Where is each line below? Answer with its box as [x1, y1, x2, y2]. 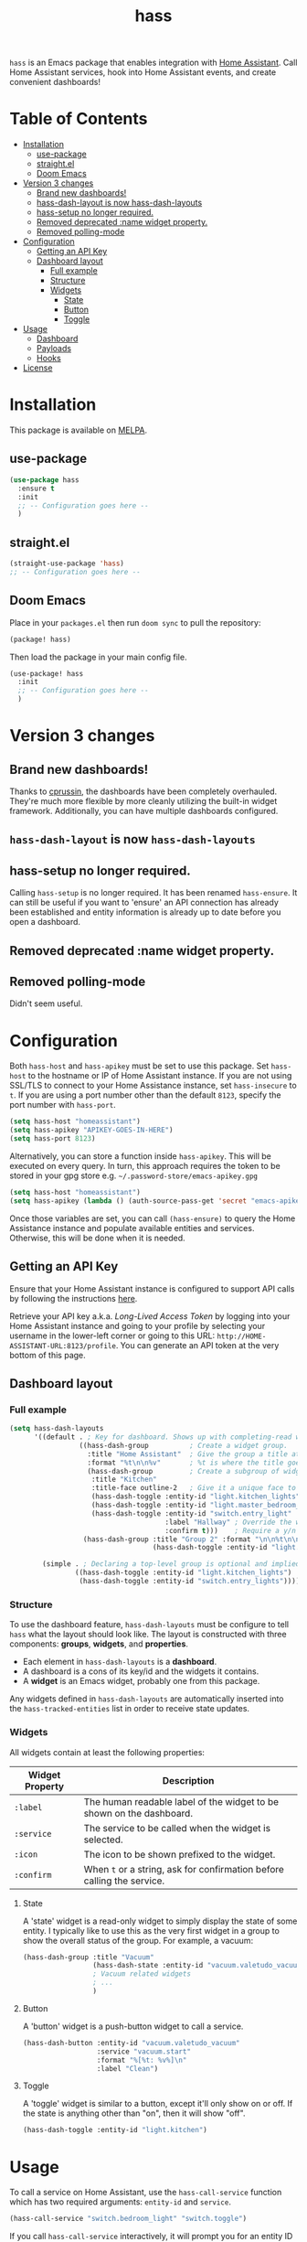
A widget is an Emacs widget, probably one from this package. [22, 1676, 260, 1687]
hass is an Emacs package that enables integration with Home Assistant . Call [9, 57, 298, 69]
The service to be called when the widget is [83, 1821, 271, 1834]
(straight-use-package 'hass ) [9, 559, 125, 568]
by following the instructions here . [9, 1293, 138, 1303]
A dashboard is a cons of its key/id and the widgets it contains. [22, 1666, 259, 1677]
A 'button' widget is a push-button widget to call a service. [22, 2021, 244, 2032]
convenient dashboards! [9, 77, 101, 88]
